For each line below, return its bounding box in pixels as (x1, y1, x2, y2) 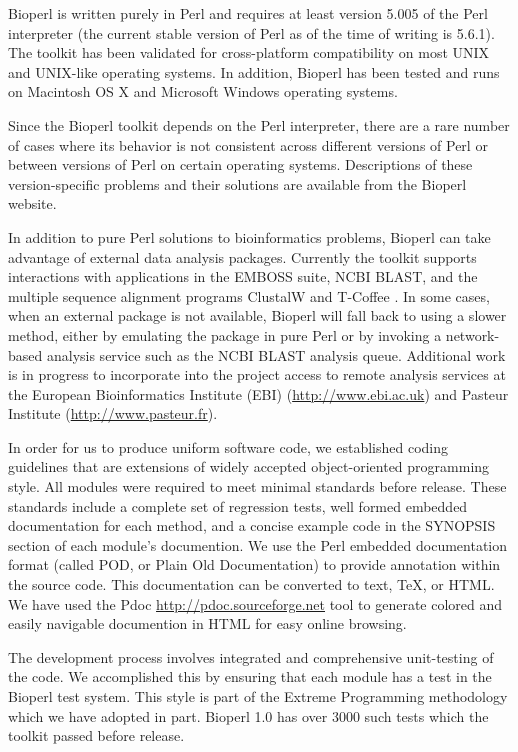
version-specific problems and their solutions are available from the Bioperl (8, 173, 467, 194)
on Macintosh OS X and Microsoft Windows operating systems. (8, 81, 398, 102)
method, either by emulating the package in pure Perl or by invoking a (8, 324, 442, 345)
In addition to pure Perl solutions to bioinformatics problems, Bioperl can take (8, 226, 491, 247)
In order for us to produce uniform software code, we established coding (8, 436, 448, 457)
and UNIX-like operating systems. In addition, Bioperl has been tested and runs (8, 61, 500, 82)
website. (8, 193, 57, 214)
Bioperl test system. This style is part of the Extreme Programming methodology (8, 686, 508, 706)
